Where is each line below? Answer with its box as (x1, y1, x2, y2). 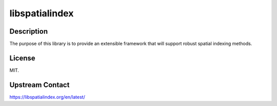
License (9, 54, 35, 62)
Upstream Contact (9, 81, 70, 89)
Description (9, 27, 48, 36)
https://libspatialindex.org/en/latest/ (9, 94, 86, 100)
